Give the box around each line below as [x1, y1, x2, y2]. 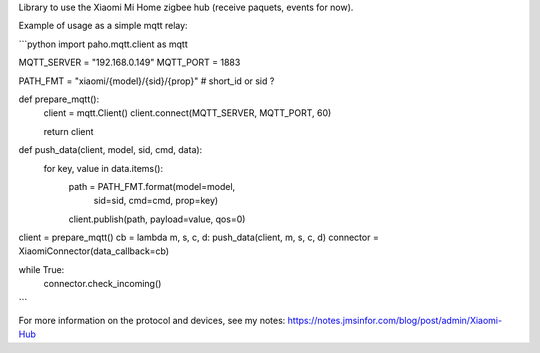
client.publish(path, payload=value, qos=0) [68, 213, 246, 225]
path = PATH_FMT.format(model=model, [68, 180, 236, 192]
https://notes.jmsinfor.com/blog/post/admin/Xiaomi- [287, 315, 503, 327]
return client [43, 125, 94, 137]
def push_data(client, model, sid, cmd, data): [18, 144, 203, 156]
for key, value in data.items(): [43, 162, 164, 174]
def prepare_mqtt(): [18, 93, 100, 105]
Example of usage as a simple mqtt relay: [18, 20, 189, 32]
